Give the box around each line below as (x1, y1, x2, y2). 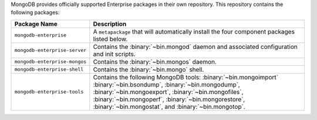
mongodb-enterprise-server (14, 47, 87, 54)
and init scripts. (93, 50, 136, 58)
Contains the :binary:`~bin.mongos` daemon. (93, 58, 217, 66)
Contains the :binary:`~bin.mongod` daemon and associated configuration (93, 42, 298, 51)
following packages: (11, 9, 60, 16)
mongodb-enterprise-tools (14, 89, 84, 95)
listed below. (93, 35, 128, 43)
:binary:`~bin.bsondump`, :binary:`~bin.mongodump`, (93, 80, 240, 88)
